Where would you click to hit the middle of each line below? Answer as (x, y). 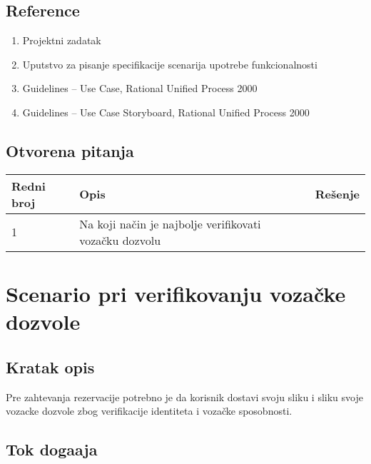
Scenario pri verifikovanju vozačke (176, 293)
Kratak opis (50, 367)
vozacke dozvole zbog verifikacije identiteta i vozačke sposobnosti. (149, 411)
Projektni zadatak (62, 40)
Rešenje (337, 194)
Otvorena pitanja (70, 150)
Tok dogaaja (52, 449)
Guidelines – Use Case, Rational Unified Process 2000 (140, 88)
